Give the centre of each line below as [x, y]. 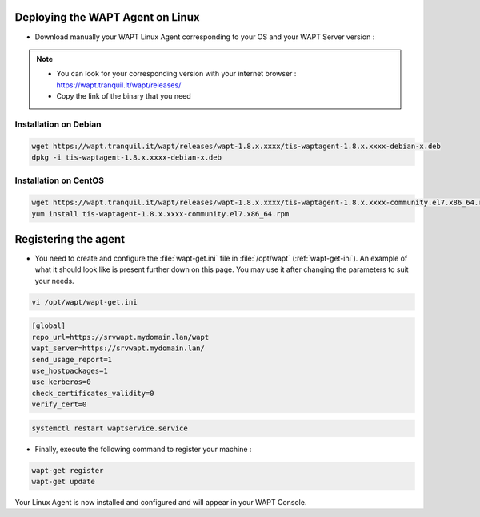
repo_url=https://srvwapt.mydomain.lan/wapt [120, 337]
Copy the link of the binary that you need [124, 96]
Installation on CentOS [59, 180]
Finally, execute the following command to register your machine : [143, 449]
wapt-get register [68, 470]
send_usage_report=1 [72, 359]
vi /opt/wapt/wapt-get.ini [84, 302]
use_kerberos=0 [61, 382]
